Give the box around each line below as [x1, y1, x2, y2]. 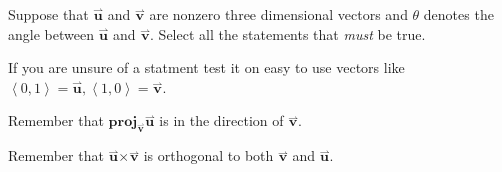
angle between [8, 23, 94, 44]
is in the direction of [159, 110, 284, 131]
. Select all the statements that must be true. [150, 23, 426, 44]
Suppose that [8, 4, 89, 24]
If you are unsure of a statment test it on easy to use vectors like [8, 57, 405, 78]
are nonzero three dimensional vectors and [149, 4, 408, 24]
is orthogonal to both [143, 145, 274, 166]
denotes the [423, 4, 494, 24]
